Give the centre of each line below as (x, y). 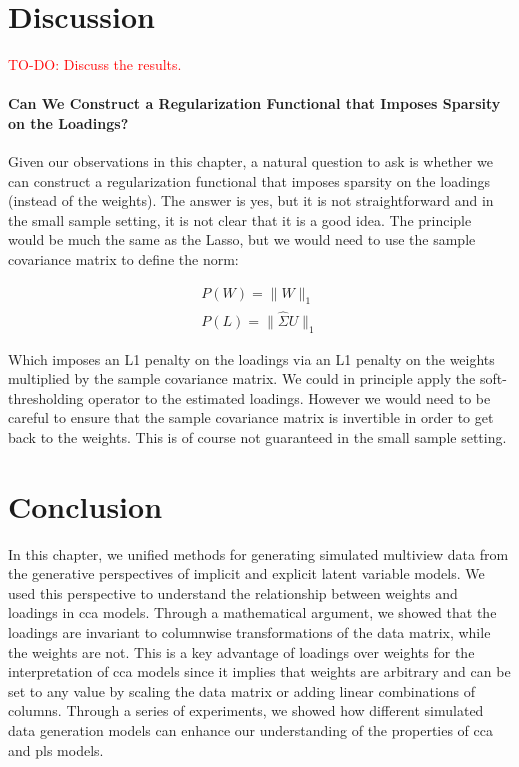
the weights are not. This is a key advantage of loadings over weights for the (241, 651)
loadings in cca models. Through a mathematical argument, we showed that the (252, 612)
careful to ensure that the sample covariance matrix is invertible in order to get (251, 417)
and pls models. (56, 749)
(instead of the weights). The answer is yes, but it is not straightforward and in (251, 200)
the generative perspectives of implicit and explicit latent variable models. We (246, 573)
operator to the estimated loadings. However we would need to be (289, 397)
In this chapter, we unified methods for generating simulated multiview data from (258, 553)
